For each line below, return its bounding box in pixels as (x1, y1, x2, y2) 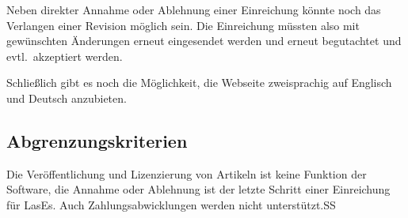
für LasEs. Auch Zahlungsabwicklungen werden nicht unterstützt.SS (6, 196, 336, 212)
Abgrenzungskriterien (6, 128, 188, 152)
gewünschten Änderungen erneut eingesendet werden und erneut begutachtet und (6, 32, 402, 49)
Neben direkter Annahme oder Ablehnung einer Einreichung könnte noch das (6, 2, 381, 17)
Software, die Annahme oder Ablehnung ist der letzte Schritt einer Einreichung (6, 181, 391, 197)
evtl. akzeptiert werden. (6, 47, 123, 64)
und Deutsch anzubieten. (6, 89, 127, 106)
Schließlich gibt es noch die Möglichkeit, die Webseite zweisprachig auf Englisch (6, 74, 392, 91)
